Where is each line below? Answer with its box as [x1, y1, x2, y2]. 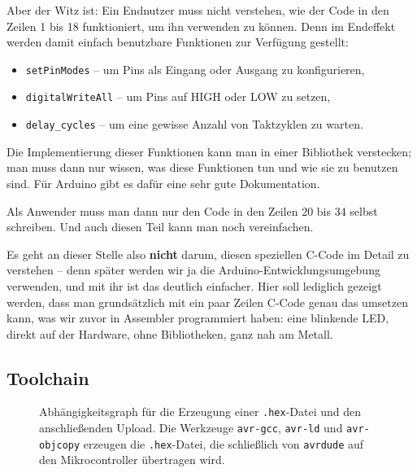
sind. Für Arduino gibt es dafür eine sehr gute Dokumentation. [7, 174, 320, 191]
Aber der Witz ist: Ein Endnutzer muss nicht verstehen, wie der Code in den [7, 2, 389, 18]
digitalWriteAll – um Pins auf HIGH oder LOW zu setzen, [25, 88, 331, 105]
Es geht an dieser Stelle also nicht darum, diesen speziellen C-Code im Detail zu [7, 245, 410, 262]
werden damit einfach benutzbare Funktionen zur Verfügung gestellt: [7, 33, 349, 50]
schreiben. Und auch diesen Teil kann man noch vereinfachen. [7, 218, 314, 235]
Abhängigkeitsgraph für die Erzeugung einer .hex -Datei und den [39, 403, 362, 420]
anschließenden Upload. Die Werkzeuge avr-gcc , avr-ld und [39, 419, 343, 436]
